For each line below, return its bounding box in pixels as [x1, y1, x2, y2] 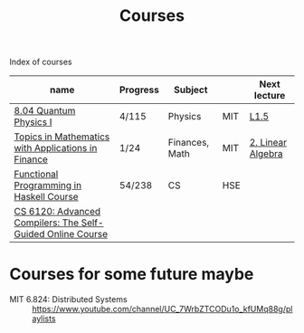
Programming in [14, 179, 82, 192]
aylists [32, 313, 56, 324]
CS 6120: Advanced [14, 205, 101, 218]
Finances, [167, 137, 210, 149]
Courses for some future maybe [9, 264, 254, 285]
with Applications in [14, 142, 98, 155]
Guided [14, 228, 45, 241]
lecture [253, 90, 286, 102]
